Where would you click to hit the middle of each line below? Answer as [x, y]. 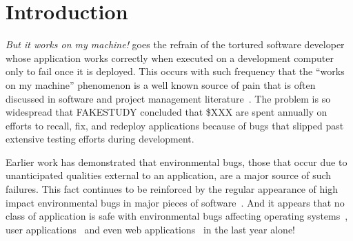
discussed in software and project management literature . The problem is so [168, 98]
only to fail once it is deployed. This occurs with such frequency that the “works [175, 71]
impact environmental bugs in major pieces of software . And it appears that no [175, 202]
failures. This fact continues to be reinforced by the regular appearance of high [172, 189]
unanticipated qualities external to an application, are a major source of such [169, 175]
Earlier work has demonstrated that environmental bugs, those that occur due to [176, 161]
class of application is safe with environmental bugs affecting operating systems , [177, 216]
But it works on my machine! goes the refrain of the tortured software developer [175, 44]
